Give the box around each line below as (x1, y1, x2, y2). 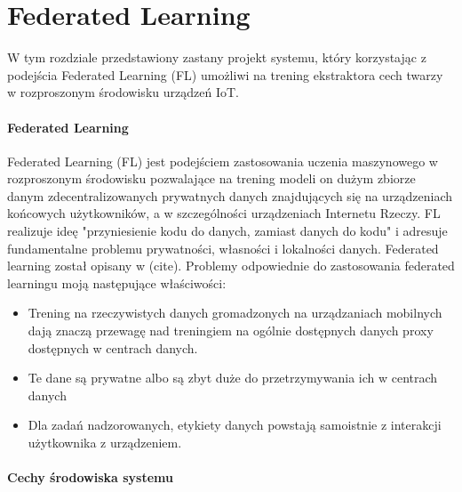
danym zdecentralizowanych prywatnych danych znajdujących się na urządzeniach (7, 186, 453, 205)
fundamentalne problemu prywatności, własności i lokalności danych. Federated (7, 238, 439, 257)
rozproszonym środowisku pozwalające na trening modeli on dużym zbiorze (7, 169, 416, 188)
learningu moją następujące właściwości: (7, 273, 227, 292)
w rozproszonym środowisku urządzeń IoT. (7, 83, 239, 101)
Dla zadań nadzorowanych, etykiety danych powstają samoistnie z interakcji (28, 415, 442, 434)
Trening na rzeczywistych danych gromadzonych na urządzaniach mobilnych (28, 303, 442, 322)
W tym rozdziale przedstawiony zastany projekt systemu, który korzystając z (7, 48, 426, 67)
